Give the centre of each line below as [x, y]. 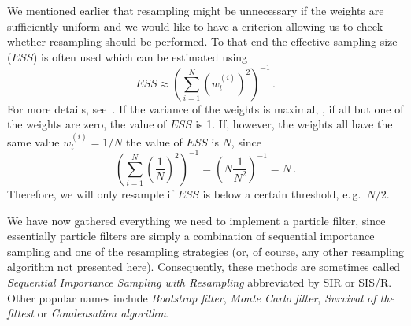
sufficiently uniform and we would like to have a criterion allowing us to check [195, 26]
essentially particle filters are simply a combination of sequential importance [191, 236]
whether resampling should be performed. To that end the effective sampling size [202, 41]
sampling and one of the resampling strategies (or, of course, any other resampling [205, 251]
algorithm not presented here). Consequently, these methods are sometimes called [204, 267]
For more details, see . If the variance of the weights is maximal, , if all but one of [205, 108]
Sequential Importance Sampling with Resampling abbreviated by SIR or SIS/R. [200, 282]
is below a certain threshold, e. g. [282, 193]
